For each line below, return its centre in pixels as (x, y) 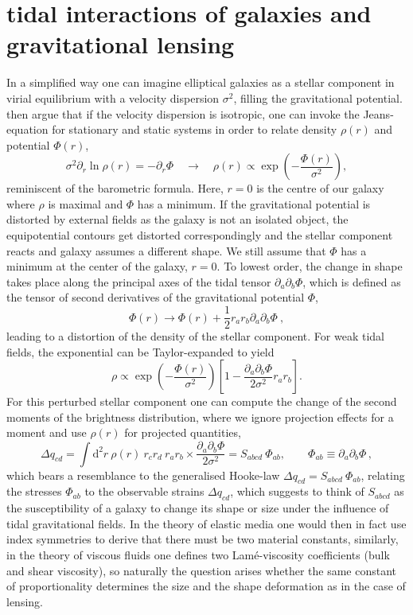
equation (27, 129)
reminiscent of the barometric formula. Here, (115, 188)
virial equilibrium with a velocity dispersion (113, 97)
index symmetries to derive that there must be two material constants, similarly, (203, 539)
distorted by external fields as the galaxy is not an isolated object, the (177, 219)
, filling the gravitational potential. (318, 97)
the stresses (34, 491)
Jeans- (378, 113)
